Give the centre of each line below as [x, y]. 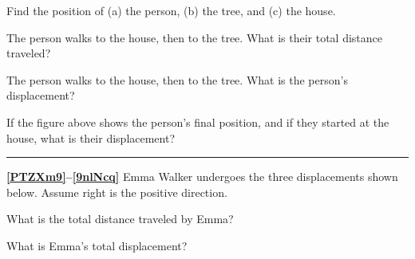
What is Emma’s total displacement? [97, 245]
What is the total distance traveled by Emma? [120, 219]
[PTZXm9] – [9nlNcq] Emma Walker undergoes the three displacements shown [202, 177]
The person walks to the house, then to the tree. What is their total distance [195, 37]
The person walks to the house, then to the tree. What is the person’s [177, 79]
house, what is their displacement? [91, 137]
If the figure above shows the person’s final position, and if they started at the [198, 122]
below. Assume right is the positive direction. [117, 192]
